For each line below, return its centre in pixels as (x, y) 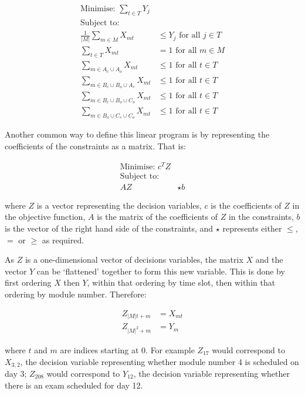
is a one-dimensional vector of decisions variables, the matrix (134, 260)
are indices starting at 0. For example (127, 349)
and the (269, 260)
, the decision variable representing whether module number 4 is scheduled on (160, 361)
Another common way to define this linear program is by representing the (137, 134)
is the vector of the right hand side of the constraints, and (109, 228)
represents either (252, 228)
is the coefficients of (246, 205)
